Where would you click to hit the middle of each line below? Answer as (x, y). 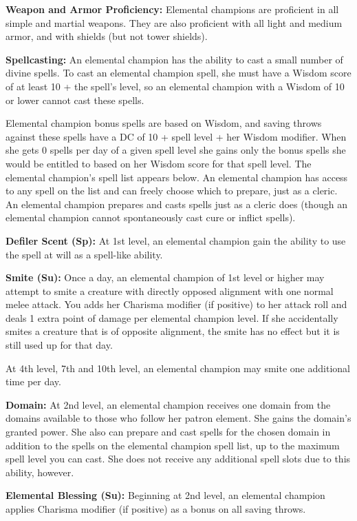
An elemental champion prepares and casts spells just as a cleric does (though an (176, 204)
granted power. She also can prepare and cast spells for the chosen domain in (168, 432)
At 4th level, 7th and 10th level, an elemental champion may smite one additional (178, 368)
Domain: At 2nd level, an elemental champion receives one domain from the (168, 404)
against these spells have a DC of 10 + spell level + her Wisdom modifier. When (176, 136)
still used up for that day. (59, 345)
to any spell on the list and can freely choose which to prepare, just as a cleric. (172, 191)
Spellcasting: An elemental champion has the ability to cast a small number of (174, 59)
